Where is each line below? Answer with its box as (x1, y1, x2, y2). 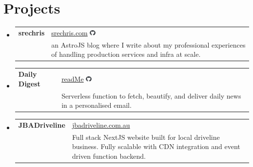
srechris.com (51, 27, 88, 37)
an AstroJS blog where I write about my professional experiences (51, 39, 246, 50)
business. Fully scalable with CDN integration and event (72, 141, 240, 151)
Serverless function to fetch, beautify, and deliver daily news (61, 90, 241, 100)
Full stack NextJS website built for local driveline (72, 132, 220, 142)
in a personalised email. (61, 100, 132, 110)
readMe (61, 73, 84, 83)
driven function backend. (72, 151, 146, 161)
